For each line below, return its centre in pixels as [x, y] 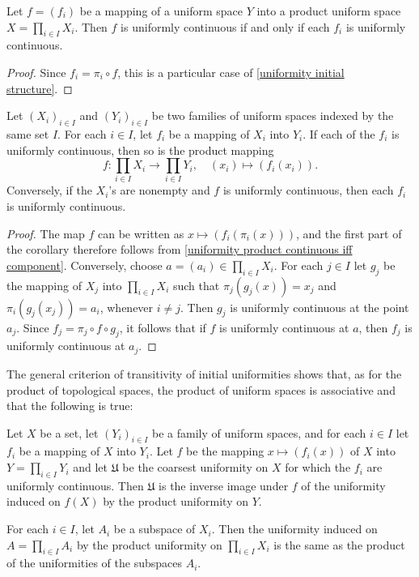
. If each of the [339, 133]
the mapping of [44, 285]
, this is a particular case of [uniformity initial [231, 72]
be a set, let [69, 432]
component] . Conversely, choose [85, 265]
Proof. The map [46, 233]
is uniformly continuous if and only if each [225, 26]
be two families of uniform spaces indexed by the [273, 115]
